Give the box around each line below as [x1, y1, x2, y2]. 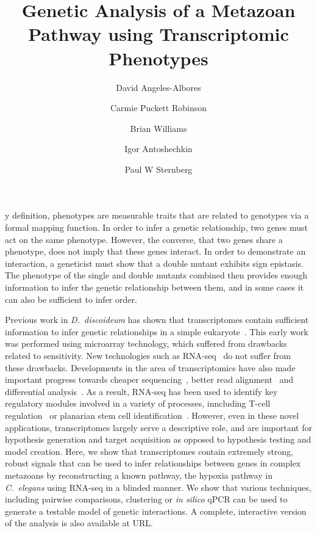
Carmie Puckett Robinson [110, 101, 207, 114]
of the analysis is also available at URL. [5, 517, 153, 529]
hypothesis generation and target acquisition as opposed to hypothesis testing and [5, 433, 312, 446]
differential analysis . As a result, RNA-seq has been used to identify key [5, 385, 278, 397]
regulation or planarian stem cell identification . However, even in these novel [5, 408, 299, 421]
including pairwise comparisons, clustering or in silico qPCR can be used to [5, 493, 288, 506]
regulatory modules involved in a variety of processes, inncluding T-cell [5, 397, 271, 410]
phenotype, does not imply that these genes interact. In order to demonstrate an [5, 245, 306, 258]
